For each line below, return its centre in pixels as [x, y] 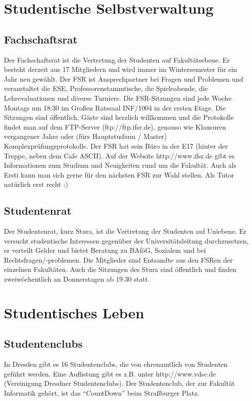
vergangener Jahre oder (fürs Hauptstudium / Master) [85, 136]
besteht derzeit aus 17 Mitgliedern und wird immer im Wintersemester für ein [121, 69]
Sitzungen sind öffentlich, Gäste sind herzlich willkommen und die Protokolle [119, 117]
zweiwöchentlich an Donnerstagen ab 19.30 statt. [77, 279]
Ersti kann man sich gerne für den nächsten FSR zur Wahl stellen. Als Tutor [119, 174]
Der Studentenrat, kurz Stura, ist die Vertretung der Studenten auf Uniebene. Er [125, 231]
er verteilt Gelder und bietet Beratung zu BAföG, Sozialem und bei [105, 250]
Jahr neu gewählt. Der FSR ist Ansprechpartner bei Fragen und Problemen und [124, 78]
